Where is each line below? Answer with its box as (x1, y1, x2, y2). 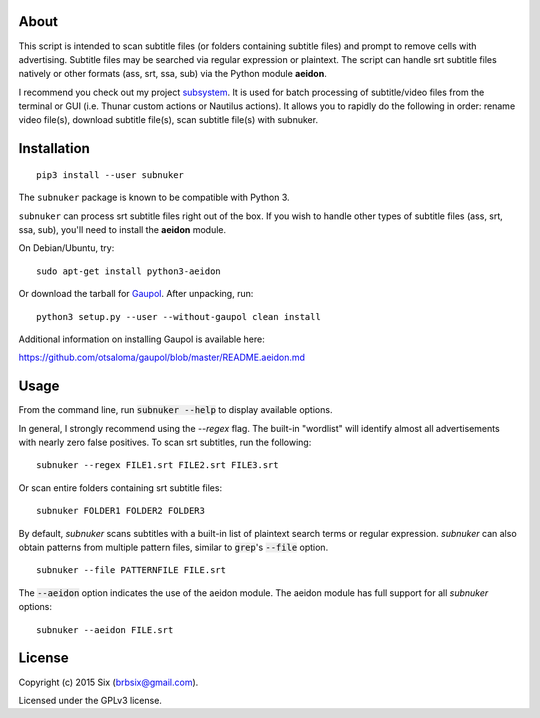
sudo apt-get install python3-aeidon (36, 265, 222, 277)
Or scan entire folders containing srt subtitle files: (18, 481, 223, 494)
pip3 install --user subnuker (36, 169, 185, 180)
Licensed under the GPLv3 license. (18, 694, 162, 706)
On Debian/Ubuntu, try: (18, 242, 115, 254)
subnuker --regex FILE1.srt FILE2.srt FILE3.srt (36, 460, 279, 471)
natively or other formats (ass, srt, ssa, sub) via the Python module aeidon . (18, 68, 327, 80)
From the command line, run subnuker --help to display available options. (18, 404, 333, 416)
